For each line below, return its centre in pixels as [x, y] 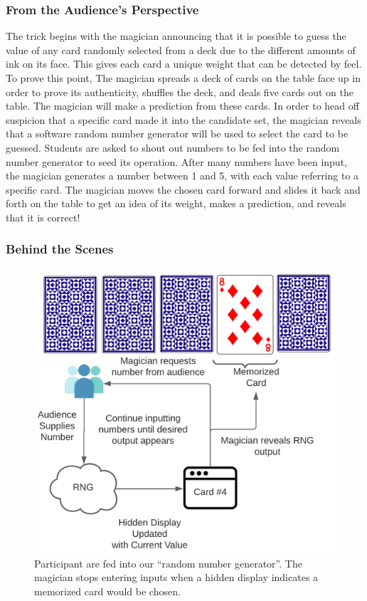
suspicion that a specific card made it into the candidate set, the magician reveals [183, 119]
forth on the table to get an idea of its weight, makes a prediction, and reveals [176, 203]
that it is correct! [43, 217]
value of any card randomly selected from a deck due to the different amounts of [181, 49]
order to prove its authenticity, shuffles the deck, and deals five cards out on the [180, 92]
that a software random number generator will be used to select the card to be [177, 134]
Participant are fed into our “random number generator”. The [168, 563]
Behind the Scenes [60, 249]
